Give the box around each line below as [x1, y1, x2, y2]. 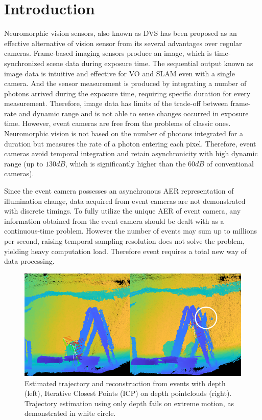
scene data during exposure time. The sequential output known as [46, 57, 253, 68]
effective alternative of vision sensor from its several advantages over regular [4, 37, 242, 48]
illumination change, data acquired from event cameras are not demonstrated [4, 195, 246, 206]
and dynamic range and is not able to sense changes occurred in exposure [18, 108, 249, 118]
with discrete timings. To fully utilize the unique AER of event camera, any [4, 205, 241, 216]
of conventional [206, 158, 254, 169]
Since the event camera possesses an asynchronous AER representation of [4, 185, 234, 196]
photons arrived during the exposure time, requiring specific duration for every [4, 88, 251, 98]
